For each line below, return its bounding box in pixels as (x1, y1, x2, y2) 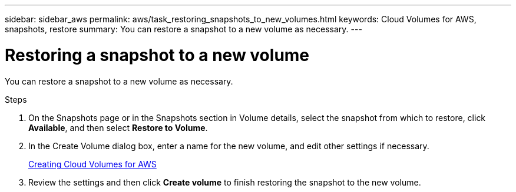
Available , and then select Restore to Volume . (28, 122, 208, 133)
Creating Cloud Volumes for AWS (28, 159, 157, 169)
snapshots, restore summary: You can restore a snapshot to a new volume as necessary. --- (5, 24, 362, 34)
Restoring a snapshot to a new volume (5, 45, 310, 65)
